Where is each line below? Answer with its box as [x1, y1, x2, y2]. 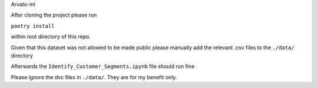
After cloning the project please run [11, 12, 97, 19]
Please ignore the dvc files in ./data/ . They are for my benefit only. [11, 73, 177, 80]
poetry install [11, 22, 55, 29]
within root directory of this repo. [11, 33, 91, 40]
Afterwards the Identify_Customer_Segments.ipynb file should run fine [11, 63, 195, 70]
